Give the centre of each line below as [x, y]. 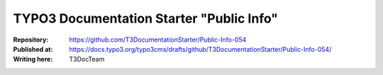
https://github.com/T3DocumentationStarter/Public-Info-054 [158, 40]
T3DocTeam [87, 59]
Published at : [33, 49]
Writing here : [33, 59]
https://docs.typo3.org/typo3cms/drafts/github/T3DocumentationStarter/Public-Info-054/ [200, 49]
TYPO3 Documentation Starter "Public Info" [145, 18]
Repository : [31, 40]
